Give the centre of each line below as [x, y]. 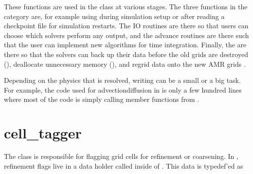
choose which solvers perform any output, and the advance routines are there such [126, 35]
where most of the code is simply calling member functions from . [102, 99]
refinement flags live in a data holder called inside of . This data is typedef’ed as [124, 165]
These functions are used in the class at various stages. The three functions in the [126, 6]
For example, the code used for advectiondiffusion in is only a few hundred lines [123, 89]
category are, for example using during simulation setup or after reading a [114, 16]
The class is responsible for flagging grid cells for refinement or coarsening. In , [121, 156]
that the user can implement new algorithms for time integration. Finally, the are [125, 45]
